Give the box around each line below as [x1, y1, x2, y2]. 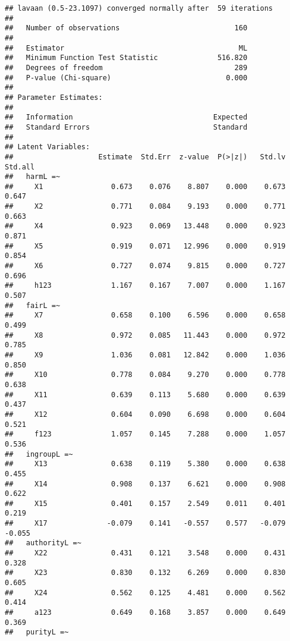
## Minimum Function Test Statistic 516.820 [5, 54, 248, 62]
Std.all [5, 162, 35, 171]
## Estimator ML [5, 43, 248, 52]
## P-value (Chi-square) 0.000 [5, 73, 248, 82]
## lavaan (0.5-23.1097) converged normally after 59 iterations [5, 4, 273, 12]
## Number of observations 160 [5, 24, 248, 33]
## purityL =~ [5, 628, 69, 637]
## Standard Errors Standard [5, 122, 248, 131]
